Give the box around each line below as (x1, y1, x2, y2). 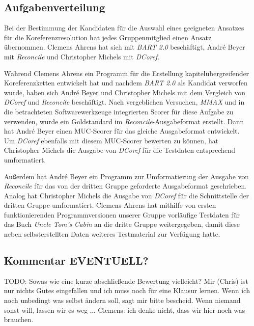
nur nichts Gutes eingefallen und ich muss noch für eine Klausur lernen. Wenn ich (4, 285, 250, 296)
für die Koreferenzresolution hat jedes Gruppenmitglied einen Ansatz (4, 32, 212, 42)
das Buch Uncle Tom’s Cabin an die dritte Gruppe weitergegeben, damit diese (4, 219, 240, 229)
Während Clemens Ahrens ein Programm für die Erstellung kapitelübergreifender (4, 68, 249, 78)
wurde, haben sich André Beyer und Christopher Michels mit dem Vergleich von (4, 87, 246, 97)
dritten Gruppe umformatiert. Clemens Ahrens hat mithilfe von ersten (4, 200, 216, 210)
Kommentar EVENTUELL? (4, 253, 149, 268)
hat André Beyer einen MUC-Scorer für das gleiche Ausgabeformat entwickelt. (4, 126, 240, 136)
